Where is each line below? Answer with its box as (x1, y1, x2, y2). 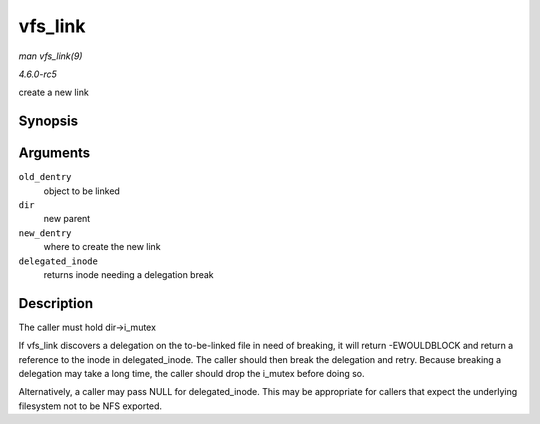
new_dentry (18, 227, 72, 239)
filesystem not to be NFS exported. (18, 400, 163, 412)
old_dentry (18, 171, 72, 183)
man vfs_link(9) (18, 50, 83, 62)
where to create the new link (43, 241, 161, 253)
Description (18, 295, 94, 312)
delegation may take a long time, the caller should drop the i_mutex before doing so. (18, 368, 365, 380)
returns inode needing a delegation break (43, 268, 214, 280)
